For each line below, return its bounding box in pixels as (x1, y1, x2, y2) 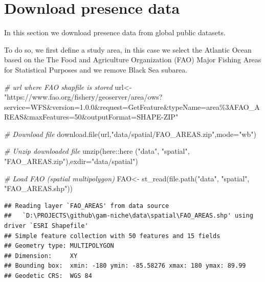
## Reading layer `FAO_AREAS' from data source (4, 202, 169, 209)
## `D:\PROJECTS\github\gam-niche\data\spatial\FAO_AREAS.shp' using (4, 212, 253, 220)
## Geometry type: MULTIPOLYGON (4, 242, 114, 250)
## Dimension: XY (4, 252, 78, 260)
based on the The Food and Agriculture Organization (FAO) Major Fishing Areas (4, 54, 261, 65)
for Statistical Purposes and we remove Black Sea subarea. (4, 64, 188, 75)
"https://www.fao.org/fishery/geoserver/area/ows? (4, 91, 163, 102)
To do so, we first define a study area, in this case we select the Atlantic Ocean (4, 44, 252, 55)
